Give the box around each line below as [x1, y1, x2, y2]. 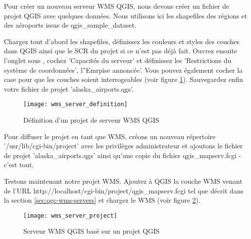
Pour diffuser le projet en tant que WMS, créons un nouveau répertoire [4, 131, 216, 141]
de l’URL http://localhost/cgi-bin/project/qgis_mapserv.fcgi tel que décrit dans [4, 185, 244, 195]
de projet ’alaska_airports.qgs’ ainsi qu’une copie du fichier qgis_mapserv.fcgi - [4, 150, 241, 160]
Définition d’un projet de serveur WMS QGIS [23, 115, 159, 125]
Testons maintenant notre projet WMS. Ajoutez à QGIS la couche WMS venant [4, 175, 243, 186]
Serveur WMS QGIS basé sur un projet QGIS [23, 226, 160, 236]
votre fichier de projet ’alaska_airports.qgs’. [4, 83, 134, 94]
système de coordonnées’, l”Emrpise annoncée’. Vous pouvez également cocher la [4, 64, 243, 75]
